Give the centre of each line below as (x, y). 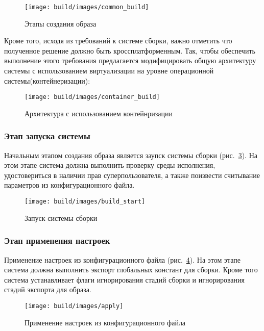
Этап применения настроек (57, 240)
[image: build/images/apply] (74, 306)
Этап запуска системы (47, 136)
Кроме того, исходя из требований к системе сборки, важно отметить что (118, 41)
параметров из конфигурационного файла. (69, 185)
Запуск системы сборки (61, 218)
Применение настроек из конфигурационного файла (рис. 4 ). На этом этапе (123, 259)
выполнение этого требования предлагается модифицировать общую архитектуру (130, 60)
